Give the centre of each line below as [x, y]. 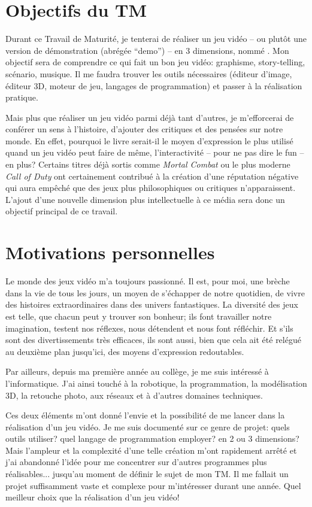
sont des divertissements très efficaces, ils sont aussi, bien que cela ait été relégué [153, 340]
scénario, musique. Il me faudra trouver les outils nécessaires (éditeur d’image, [149, 73]
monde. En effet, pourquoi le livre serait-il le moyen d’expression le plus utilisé [149, 140]
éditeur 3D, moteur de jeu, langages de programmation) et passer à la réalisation [154, 85]
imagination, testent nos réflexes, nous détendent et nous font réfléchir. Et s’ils [149, 328]
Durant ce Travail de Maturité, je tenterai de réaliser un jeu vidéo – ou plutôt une [156, 39]
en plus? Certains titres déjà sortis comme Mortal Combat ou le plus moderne [148, 164]
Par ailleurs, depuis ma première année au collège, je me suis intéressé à [137, 371]
